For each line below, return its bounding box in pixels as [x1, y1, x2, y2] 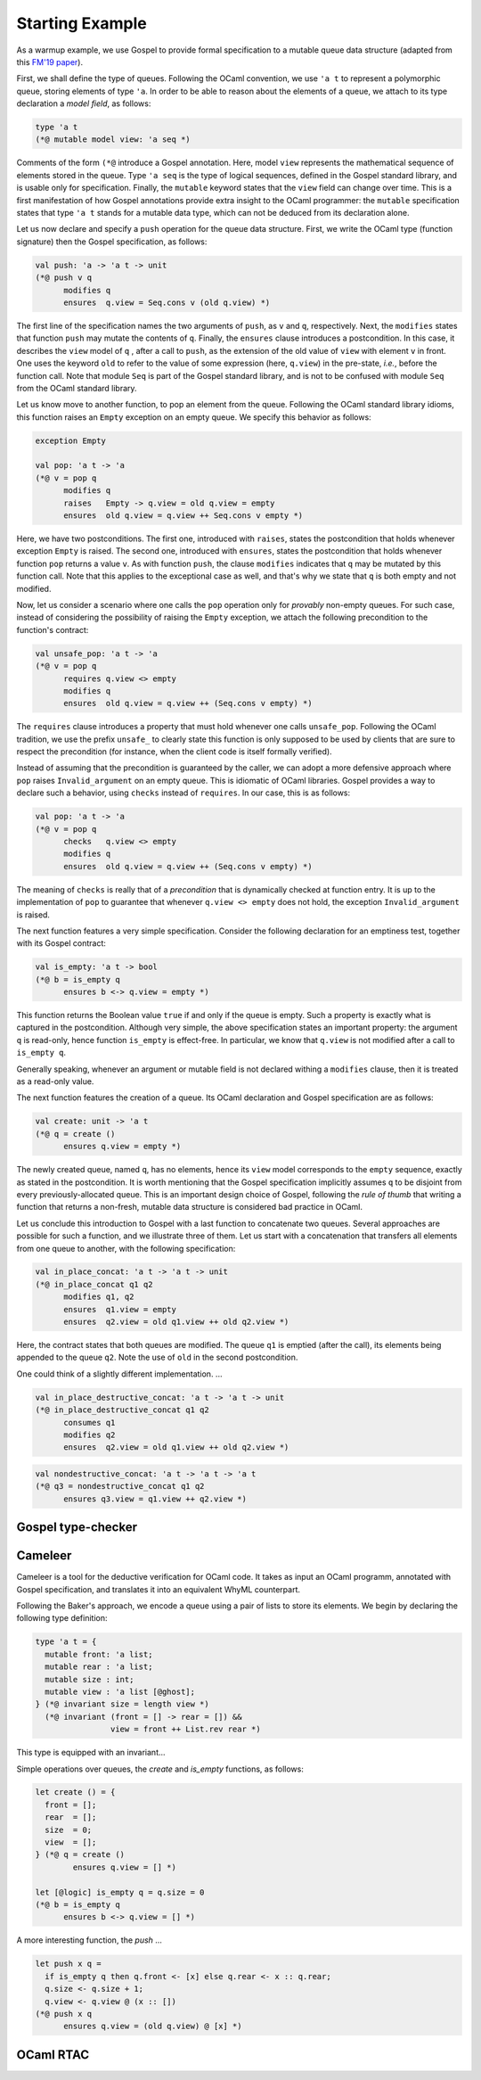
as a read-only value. [16, 1076, 94, 1087]
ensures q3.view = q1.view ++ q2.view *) [63, 1493, 247, 1504]
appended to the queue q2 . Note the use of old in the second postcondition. [16, 1352, 298, 1363]
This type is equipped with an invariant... [16, 1747, 166, 1758]
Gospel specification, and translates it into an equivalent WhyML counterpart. [16, 1583, 301, 1595]
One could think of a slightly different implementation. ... [16, 1369, 223, 1379]
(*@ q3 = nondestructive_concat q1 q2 [35, 1481, 205, 1492]
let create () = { [35, 1788, 116, 1797]
